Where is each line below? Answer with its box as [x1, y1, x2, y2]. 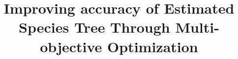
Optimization [107, 36, 198, 56]
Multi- [175, 17, 219, 37]
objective [40, 36, 102, 56]
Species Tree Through [19, 17, 170, 37]
